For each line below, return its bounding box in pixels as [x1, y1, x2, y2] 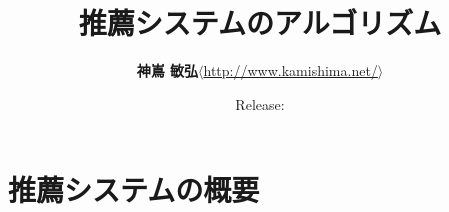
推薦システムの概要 [8, 169, 260, 210]
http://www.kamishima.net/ [203, 60, 378, 81]
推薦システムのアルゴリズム [78, 2, 442, 43]
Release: [235, 93, 285, 114]
